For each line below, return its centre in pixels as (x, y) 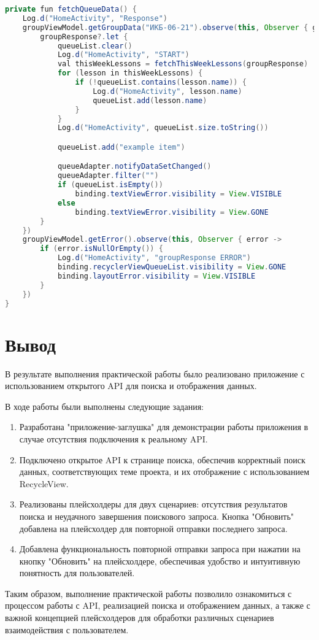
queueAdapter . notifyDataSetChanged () (134, 167)
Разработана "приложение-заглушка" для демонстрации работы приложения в (164, 427)
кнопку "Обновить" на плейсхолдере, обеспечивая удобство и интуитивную (160, 561)
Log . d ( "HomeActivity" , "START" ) (123, 55)
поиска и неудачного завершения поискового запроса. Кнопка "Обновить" (157, 516)
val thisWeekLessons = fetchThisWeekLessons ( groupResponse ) (183, 64)
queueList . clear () (95, 46)
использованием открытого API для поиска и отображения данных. (131, 386)
